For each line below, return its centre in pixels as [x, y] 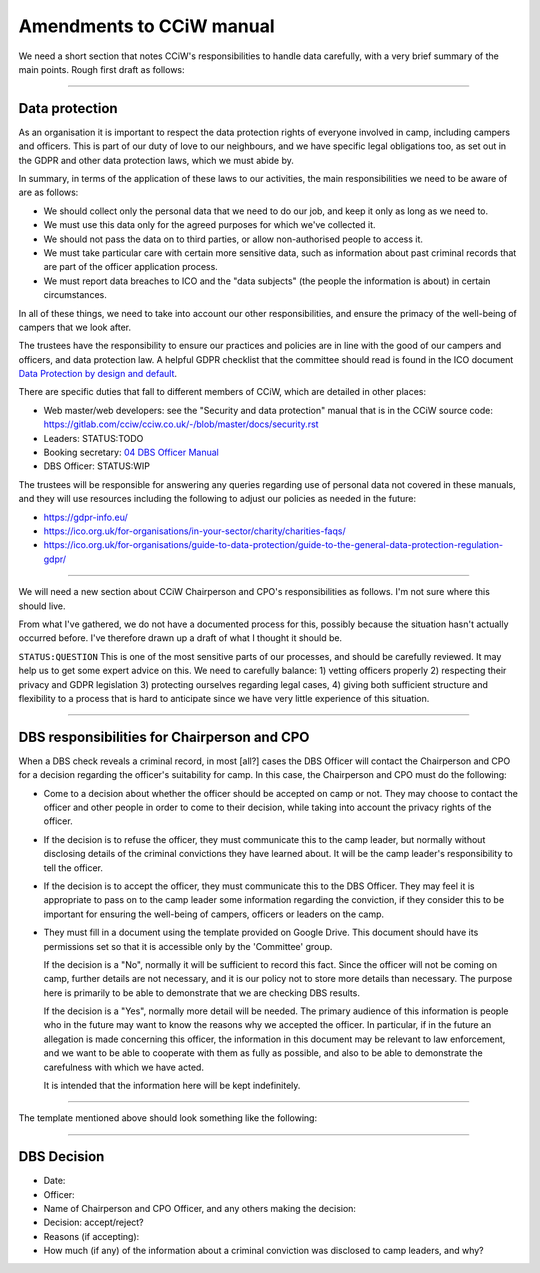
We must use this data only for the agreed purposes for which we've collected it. [209, 225]
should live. [42, 606]
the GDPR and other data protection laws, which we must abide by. [156, 160]
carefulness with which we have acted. [124, 1067]
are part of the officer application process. [131, 267]
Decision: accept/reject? [93, 1222]
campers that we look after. [75, 327]
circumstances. [75, 295]
